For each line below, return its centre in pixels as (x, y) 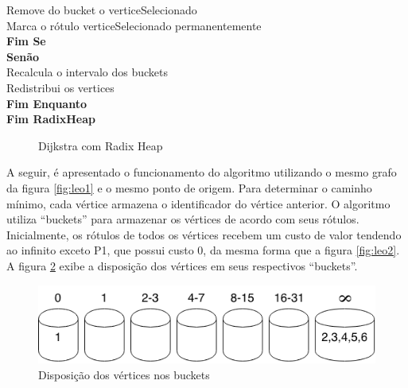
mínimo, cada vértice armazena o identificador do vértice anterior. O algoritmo (198, 203)
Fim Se (26, 41)
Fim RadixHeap (51, 119)
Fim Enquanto (47, 103)
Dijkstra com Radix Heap (101, 145)
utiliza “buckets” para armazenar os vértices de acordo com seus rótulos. (183, 219)
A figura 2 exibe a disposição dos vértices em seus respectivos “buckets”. (182, 265)
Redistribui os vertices (60, 87)
